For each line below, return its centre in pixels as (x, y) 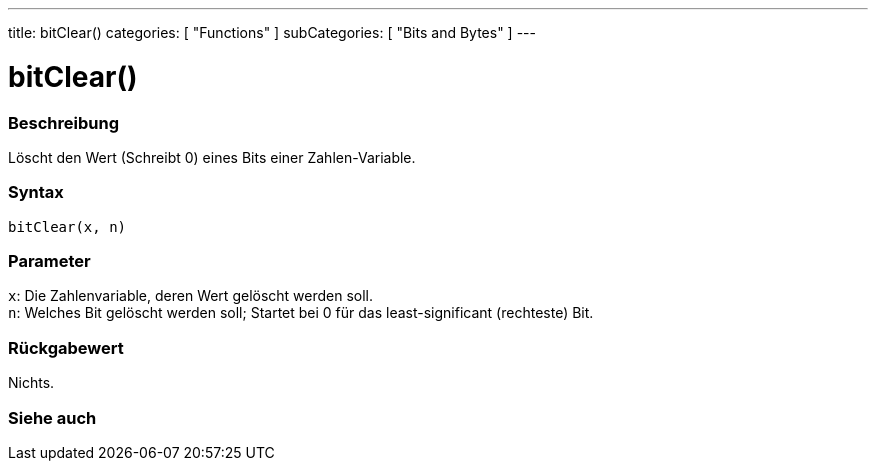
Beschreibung (64, 122)
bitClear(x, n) (67, 226)
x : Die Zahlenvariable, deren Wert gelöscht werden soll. (191, 296)
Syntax (36, 192)
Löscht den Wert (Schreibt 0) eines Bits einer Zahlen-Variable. (212, 157)
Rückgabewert (66, 347)
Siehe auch (52, 417)
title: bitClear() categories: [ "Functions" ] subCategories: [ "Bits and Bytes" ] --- (272, 32)
